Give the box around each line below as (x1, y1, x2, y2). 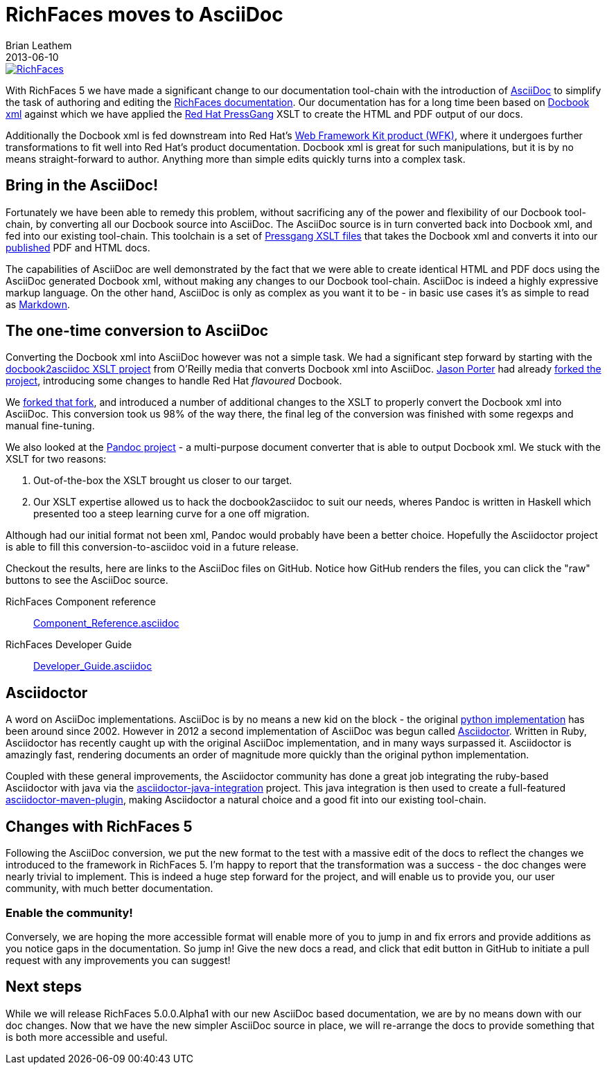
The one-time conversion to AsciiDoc (6, 322, 269, 340)
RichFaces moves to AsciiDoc (6, 3, 283, 26)
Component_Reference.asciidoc (33, 617, 179, 630)
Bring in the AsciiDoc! (6, 177, 159, 195)
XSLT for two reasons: (6, 453, 107, 465)
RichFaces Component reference (6, 596, 156, 608)
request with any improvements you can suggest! (6, 954, 231, 966)
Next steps (6, 978, 82, 996)
